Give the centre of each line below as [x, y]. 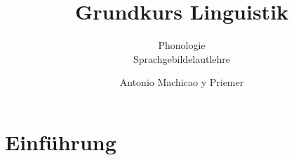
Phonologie [182, 45]
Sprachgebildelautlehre [182, 58]
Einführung [61, 141]
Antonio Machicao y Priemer [182, 82]
